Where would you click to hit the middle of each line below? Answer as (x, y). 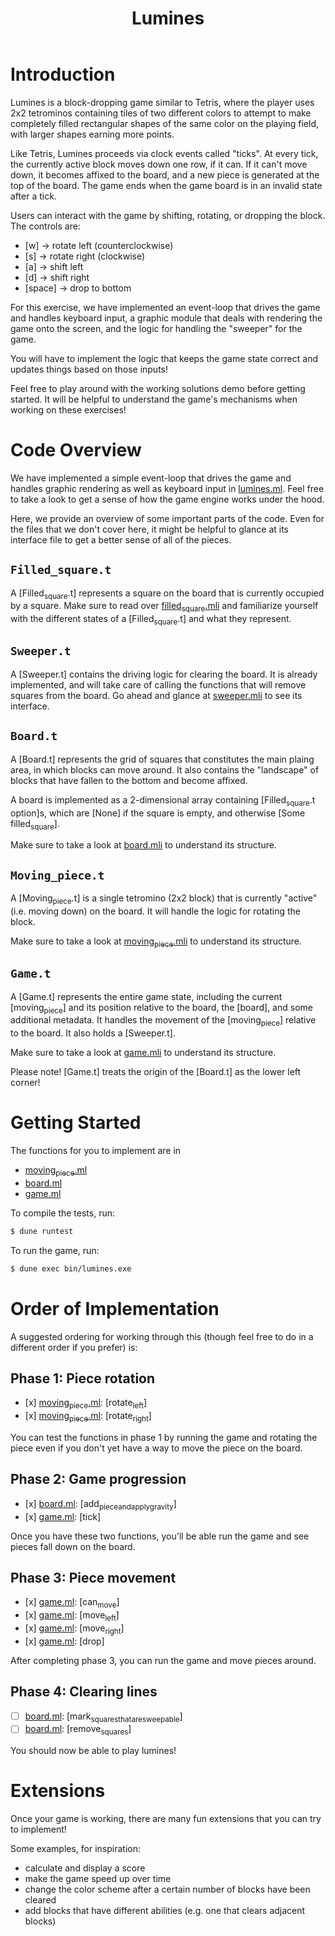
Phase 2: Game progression (98, 1479)
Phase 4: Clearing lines (84, 1692)
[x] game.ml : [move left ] (72, 1616)
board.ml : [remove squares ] (78, 1730)
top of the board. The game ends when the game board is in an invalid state (166, 185)
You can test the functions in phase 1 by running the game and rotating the (164, 1437)
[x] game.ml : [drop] (64, 1641)
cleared (40, 1900)
